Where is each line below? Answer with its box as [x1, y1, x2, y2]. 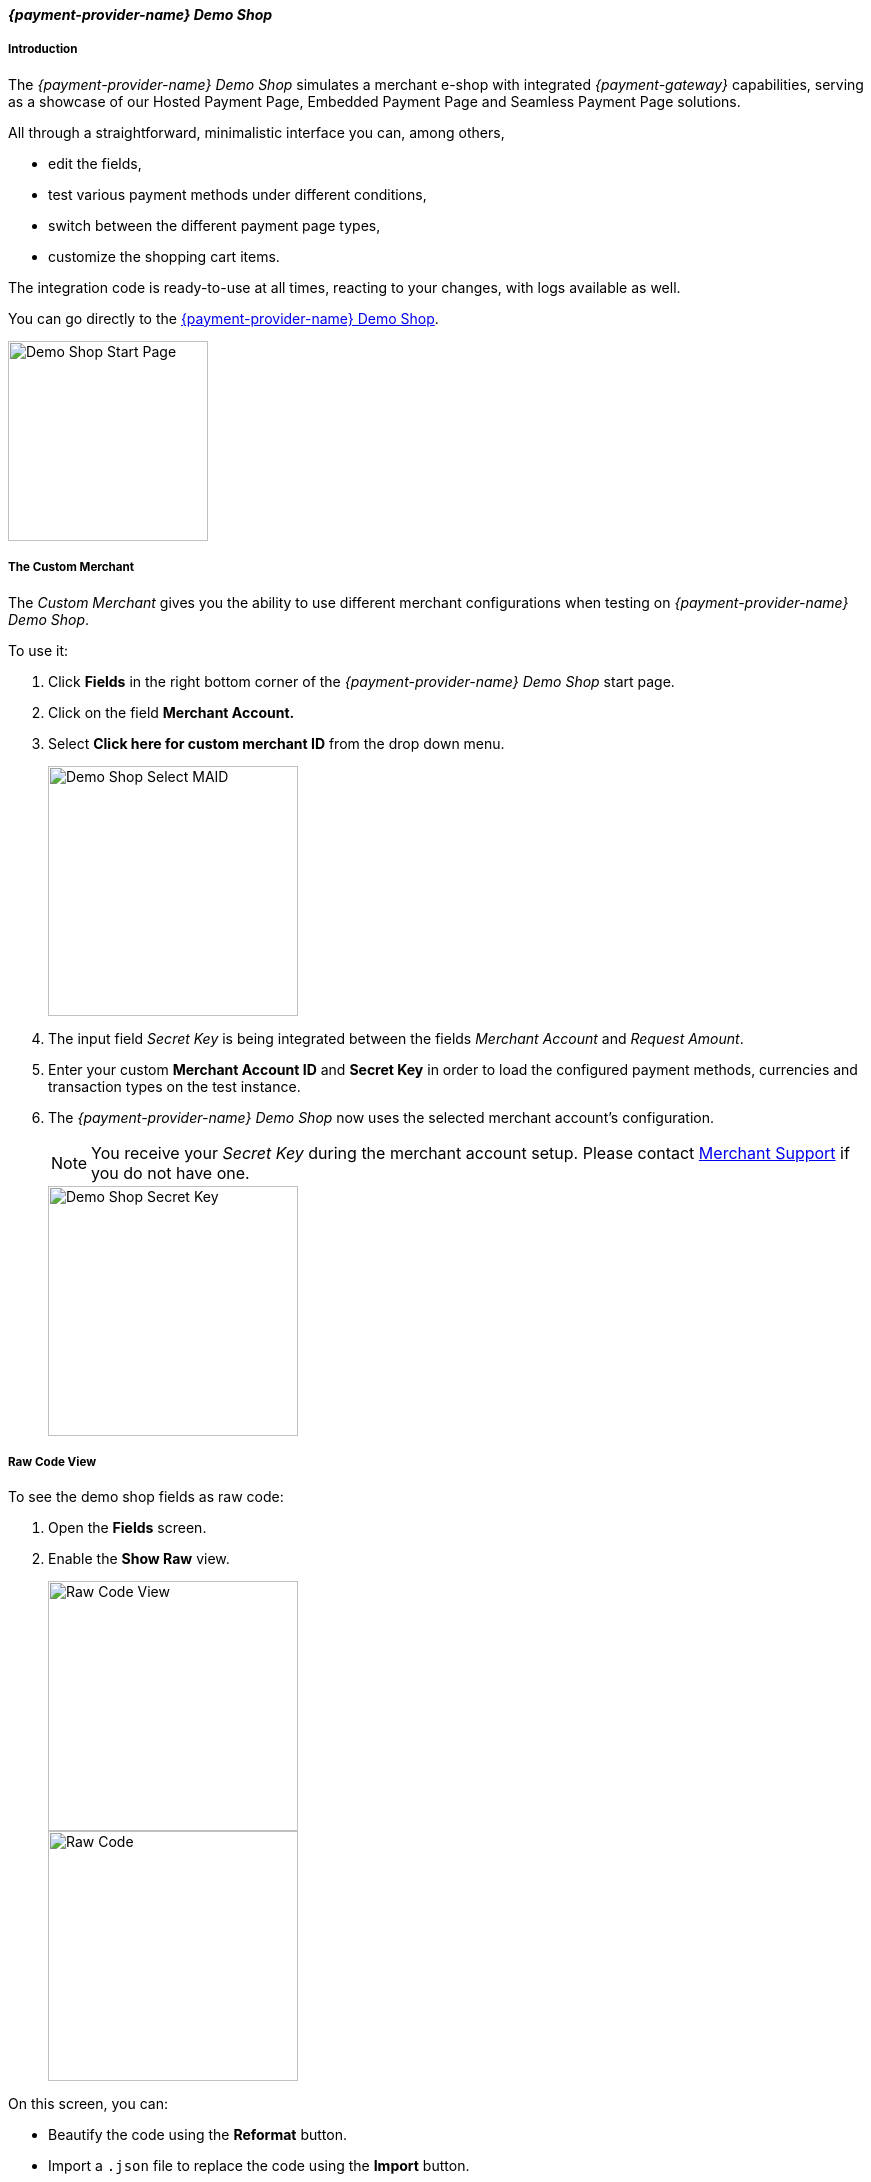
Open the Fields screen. [48, 1519, 207, 1537]
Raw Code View [8, 1454, 97, 1469]
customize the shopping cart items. [48, 247, 280, 265]
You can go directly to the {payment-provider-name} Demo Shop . [8, 309, 439, 327]
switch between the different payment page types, [48, 216, 381, 234]
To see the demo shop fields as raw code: [8, 1488, 284, 1506]
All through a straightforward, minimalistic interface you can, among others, [8, 123, 505, 141]
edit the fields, [48, 154, 142, 172]
